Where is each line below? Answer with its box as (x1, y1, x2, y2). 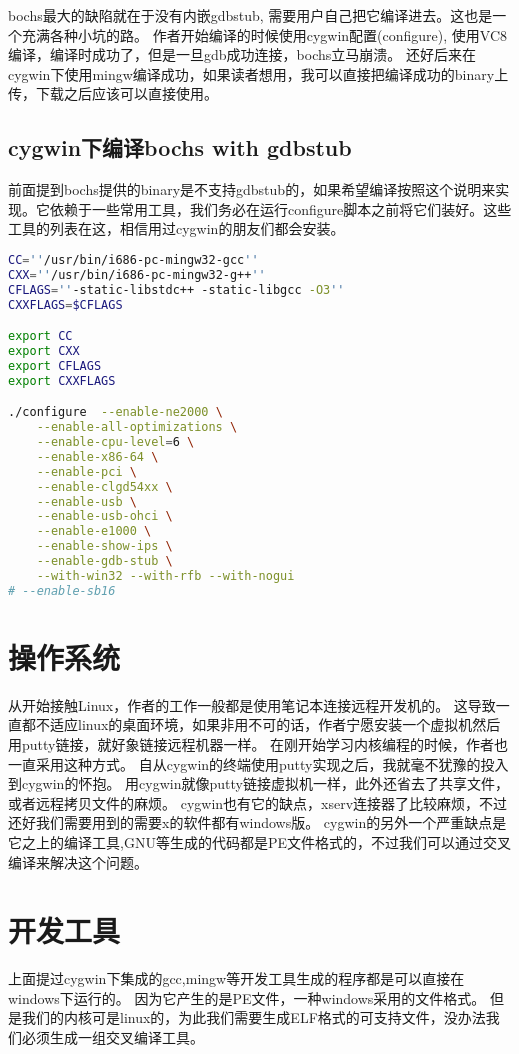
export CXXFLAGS (8, 373, 116, 388)
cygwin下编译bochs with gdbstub (8, 132, 352, 163)
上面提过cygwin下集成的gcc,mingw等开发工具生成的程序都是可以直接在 (8, 968, 465, 989)
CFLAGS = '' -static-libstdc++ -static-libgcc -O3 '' (8, 282, 345, 297)
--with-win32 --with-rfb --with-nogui (36, 568, 295, 583)
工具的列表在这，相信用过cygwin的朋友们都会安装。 (8, 218, 345, 239)
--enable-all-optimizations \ (36, 420, 238, 435)
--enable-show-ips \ (36, 539, 173, 554)
